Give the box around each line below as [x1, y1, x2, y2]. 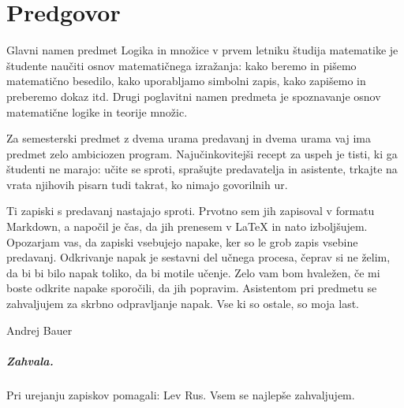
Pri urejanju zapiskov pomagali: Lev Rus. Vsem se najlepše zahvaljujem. [6, 386, 355, 402]
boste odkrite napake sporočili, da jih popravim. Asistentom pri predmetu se [6, 280, 377, 296]
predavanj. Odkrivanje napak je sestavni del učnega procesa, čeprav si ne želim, [6, 249, 391, 265]
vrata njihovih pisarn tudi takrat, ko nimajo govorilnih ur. [6, 176, 288, 192]
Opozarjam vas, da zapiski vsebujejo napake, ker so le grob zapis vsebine [6, 233, 358, 250]
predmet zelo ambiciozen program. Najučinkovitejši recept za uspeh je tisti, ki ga [6, 145, 398, 161]
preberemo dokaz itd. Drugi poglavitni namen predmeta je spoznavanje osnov [6, 87, 381, 104]
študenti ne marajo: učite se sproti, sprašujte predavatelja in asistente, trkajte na [6, 161, 398, 177]
